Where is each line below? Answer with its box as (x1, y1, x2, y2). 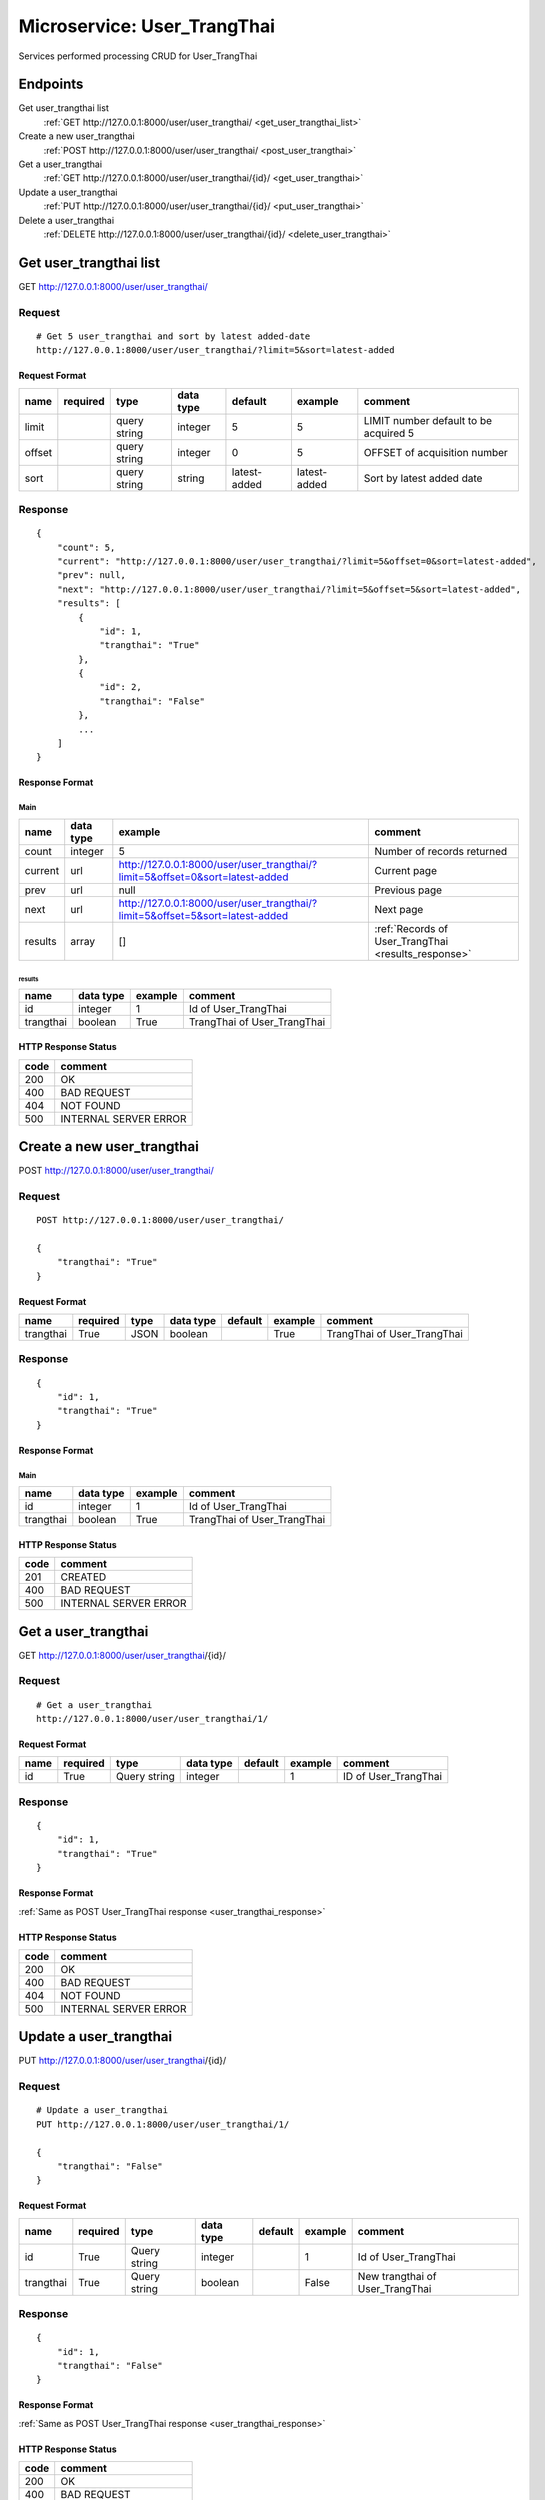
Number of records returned (374, 844, 508, 858)
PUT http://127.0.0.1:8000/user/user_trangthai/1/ (36, 2118, 290, 2130)
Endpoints (18, 76, 84, 93)
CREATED (60, 1570, 107, 1584)
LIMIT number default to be (363, 413, 493, 427)
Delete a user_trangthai (18, 214, 115, 226)
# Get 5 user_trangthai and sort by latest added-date (36, 330, 311, 342)
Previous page (374, 883, 443, 897)
